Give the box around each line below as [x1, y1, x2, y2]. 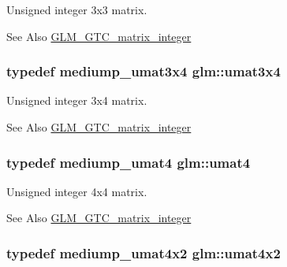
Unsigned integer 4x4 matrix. [6, 183, 147, 199]
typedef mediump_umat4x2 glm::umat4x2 [6, 243, 281, 262]
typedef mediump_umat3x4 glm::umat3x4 [6, 61, 281, 81]
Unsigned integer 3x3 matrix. [6, 2, 147, 17]
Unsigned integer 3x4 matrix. [6, 92, 147, 109]
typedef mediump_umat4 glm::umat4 [6, 152, 251, 172]
